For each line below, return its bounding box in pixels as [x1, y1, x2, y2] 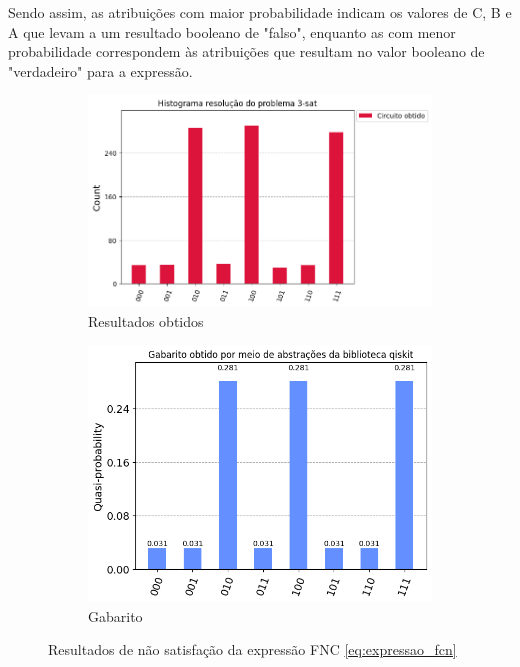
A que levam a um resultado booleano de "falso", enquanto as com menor [8, 21, 456, 42]
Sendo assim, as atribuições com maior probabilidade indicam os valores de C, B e [8, 2, 512, 22]
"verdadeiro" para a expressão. [8, 60, 193, 81]
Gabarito [88, 605, 143, 626]
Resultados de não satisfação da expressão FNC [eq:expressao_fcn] [48, 639, 457, 660]
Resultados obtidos [88, 310, 204, 331]
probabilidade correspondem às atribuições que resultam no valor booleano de [8, 41, 485, 62]
